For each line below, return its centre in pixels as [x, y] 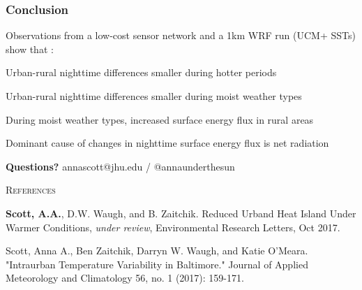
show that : [30, 49]
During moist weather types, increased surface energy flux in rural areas [160, 119]
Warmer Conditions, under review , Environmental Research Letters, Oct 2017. [173, 227]
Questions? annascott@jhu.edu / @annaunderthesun [120, 166]
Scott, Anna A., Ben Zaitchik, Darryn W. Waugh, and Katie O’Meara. [157, 251]
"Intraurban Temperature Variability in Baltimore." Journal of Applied [157, 264]
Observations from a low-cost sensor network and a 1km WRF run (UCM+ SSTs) [181, 35]
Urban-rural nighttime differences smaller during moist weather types [154, 96]
